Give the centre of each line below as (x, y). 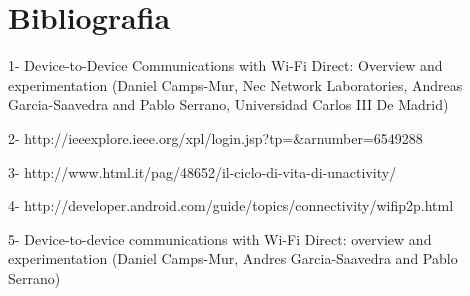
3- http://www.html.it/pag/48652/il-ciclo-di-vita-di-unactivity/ (202, 171)
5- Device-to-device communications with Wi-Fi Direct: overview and (220, 238)
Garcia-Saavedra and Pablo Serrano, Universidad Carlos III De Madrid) (228, 104)
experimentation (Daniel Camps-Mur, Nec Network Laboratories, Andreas (235, 84)
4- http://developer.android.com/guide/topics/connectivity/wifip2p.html (231, 205)
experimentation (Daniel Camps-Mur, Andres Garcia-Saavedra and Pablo (233, 258)
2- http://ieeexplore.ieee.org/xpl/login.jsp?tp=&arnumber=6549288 (215, 137)
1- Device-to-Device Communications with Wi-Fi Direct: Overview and (225, 65)
